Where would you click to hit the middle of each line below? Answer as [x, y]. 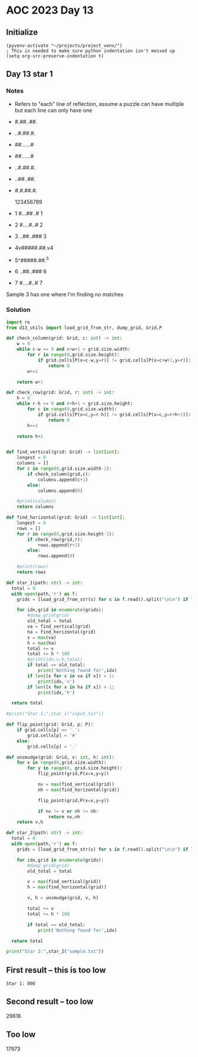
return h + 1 [30, 436]
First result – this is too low [56, 970]
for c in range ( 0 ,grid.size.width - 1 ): [64, 469]
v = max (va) [42, 637]
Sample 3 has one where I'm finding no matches [65, 295]
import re [18, 322]
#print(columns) [37, 501]
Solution [19, 310]
